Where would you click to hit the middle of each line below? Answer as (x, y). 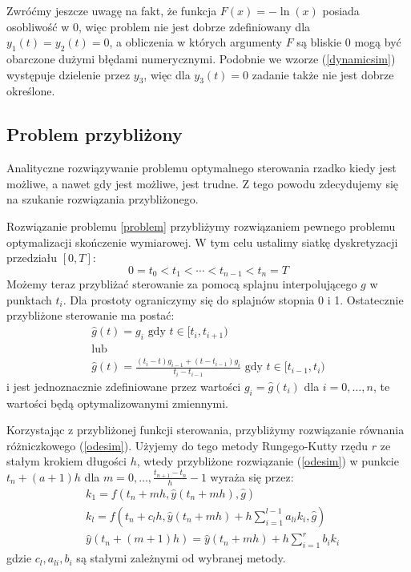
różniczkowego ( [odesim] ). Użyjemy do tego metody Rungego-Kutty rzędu (187, 445)
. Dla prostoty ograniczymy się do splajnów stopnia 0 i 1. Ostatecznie (233, 299)
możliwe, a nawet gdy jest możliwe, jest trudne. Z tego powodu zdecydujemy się (203, 183)
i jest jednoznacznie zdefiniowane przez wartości (124, 386)
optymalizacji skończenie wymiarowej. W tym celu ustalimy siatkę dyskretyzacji (202, 242)
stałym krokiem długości (66, 461)
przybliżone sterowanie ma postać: (91, 315)
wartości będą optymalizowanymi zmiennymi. (117, 403)
